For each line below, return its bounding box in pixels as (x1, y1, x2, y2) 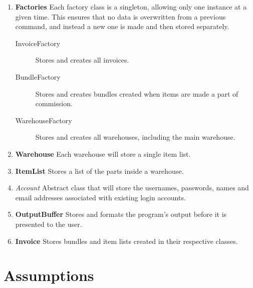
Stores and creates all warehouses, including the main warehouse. (35, 132, 235, 142)
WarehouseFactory (15, 115, 72, 125)
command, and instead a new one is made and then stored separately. (15, 21, 229, 32)
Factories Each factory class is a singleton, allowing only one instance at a (15, 2, 247, 12)
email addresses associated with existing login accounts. (15, 192, 186, 202)
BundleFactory (15, 71, 61, 82)
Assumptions (4, 265, 94, 285)
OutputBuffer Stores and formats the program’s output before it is (15, 209, 227, 219)
